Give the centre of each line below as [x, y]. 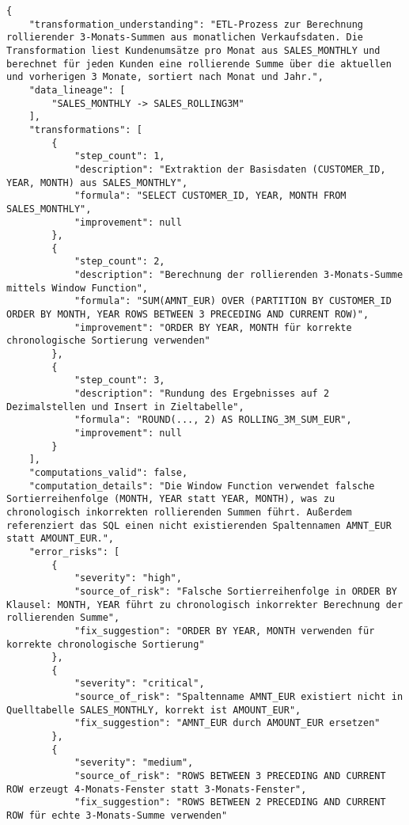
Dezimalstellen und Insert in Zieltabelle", [125, 407]
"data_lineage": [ [77, 90]
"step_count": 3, [119, 380]
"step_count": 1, [119, 156]
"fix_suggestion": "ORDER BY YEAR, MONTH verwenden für [224, 631]
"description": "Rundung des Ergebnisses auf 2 [202, 394]
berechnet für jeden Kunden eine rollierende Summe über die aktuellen [199, 64]
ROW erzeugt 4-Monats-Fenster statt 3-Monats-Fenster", [157, 789]
